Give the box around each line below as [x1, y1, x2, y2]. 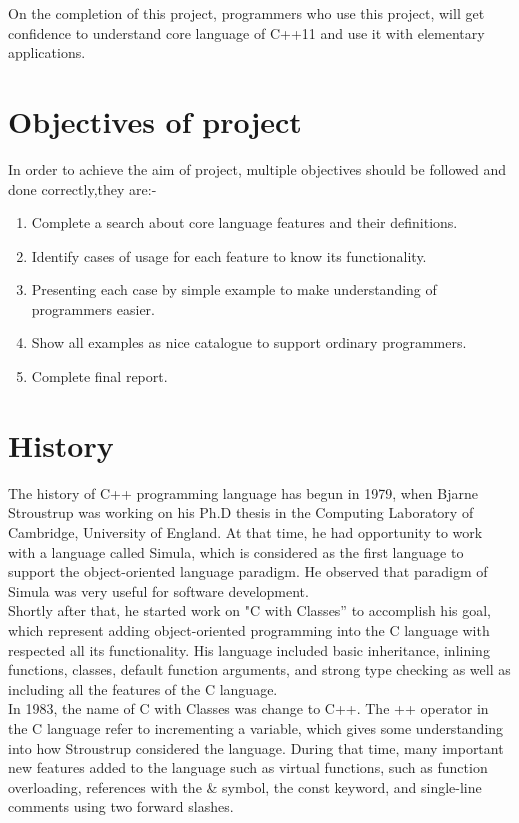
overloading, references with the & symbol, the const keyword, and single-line [8, 776, 482, 797]
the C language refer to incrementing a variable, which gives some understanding [8, 717, 504, 738]
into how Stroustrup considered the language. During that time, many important [8, 737, 504, 758]
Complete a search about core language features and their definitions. [31, 212, 458, 233]
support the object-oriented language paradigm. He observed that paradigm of [8, 561, 488, 582]
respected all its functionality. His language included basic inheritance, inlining [8, 639, 490, 660]
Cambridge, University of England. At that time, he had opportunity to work [8, 521, 483, 542]
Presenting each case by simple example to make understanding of [31, 279, 437, 300]
